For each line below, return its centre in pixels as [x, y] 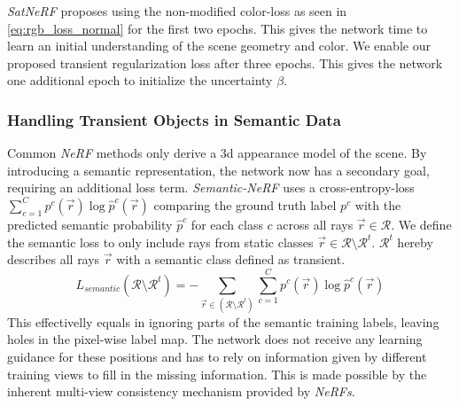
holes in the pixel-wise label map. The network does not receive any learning [215, 339]
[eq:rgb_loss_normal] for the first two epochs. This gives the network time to [218, 28]
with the [378, 204]
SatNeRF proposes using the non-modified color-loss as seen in [177, 11]
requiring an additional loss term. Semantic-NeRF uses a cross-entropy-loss [211, 187]
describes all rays [54, 259]
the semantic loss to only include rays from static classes [160, 242]
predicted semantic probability [90, 224]
